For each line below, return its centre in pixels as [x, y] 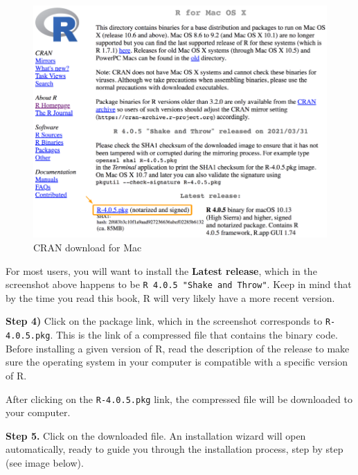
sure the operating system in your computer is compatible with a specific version [177, 362]
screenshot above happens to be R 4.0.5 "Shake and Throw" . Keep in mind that [179, 284]
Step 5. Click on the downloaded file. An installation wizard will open [156, 435]
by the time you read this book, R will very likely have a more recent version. [170, 297]
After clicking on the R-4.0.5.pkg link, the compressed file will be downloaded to [179, 398]
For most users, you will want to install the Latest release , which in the [161, 270]
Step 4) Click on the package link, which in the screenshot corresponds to [164, 321]
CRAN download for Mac [88, 247]
